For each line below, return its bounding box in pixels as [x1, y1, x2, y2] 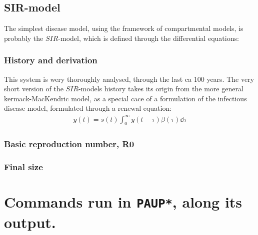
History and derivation [4, 54, 97, 66]
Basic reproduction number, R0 [4, 138, 134, 150]
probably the [4, 32, 43, 43]
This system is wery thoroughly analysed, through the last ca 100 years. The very [4, 73, 254, 84]
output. [4, 212, 56, 232]
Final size [4, 161, 43, 173]
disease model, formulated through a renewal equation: [4, 103, 172, 113]
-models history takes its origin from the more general [78, 83, 243, 94]
